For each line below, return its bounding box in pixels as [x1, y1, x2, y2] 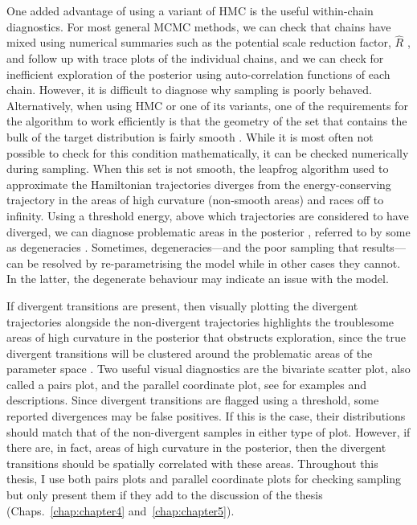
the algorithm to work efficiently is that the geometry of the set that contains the [6, 113, 407, 129]
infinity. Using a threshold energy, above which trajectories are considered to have [6, 207, 409, 224]
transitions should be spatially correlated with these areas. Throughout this [6, 454, 378, 471]
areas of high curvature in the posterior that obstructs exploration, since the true [6, 329, 406, 346]
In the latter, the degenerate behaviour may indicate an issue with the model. [6, 270, 389, 287]
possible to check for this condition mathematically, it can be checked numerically [6, 144, 409, 161]
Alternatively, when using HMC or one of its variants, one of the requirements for [6, 96, 408, 113]
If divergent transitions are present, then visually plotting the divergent [6, 297, 358, 314]
